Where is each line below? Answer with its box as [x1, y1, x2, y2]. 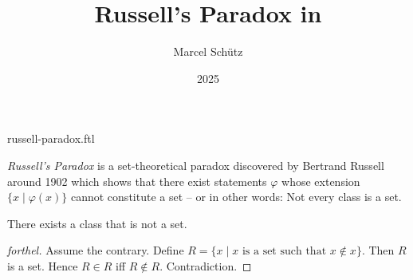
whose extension [281, 172, 360, 189]
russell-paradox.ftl [7, 130, 95, 147]
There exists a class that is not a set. [7, 215, 187, 231]
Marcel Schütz [173, 43, 243, 60]
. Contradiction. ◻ [159, 257, 252, 274]
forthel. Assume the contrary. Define [7, 242, 184, 258]
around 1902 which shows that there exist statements [7, 172, 267, 189]
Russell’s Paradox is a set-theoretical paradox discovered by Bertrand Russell [7, 156, 384, 173]
